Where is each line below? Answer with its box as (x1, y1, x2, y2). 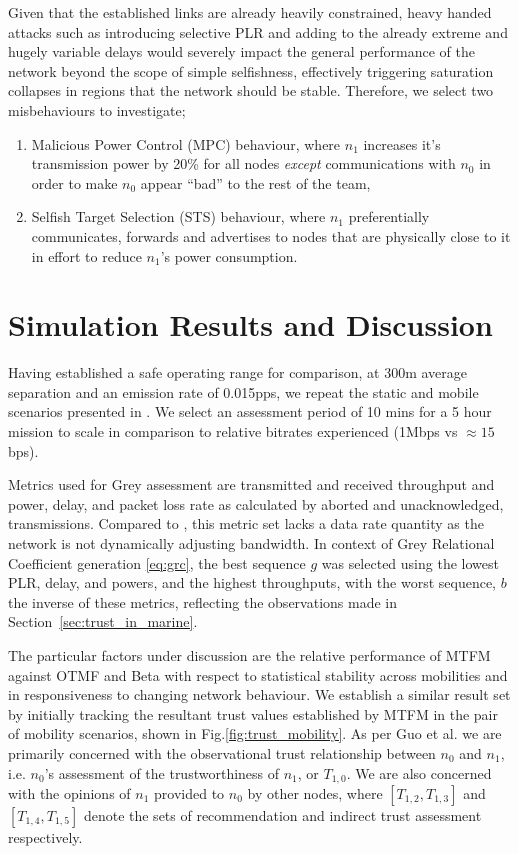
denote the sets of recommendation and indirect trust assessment (83, 804, 482, 825)
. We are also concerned (346, 762, 492, 783)
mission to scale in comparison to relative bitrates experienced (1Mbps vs (8, 421, 458, 442)
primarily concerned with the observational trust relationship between (8, 742, 436, 763)
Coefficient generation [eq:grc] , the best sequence (8, 552, 306, 573)
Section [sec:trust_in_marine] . (8, 611, 198, 632)
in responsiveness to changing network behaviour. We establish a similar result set (8, 684, 511, 705)
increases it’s (363, 133, 441, 154)
